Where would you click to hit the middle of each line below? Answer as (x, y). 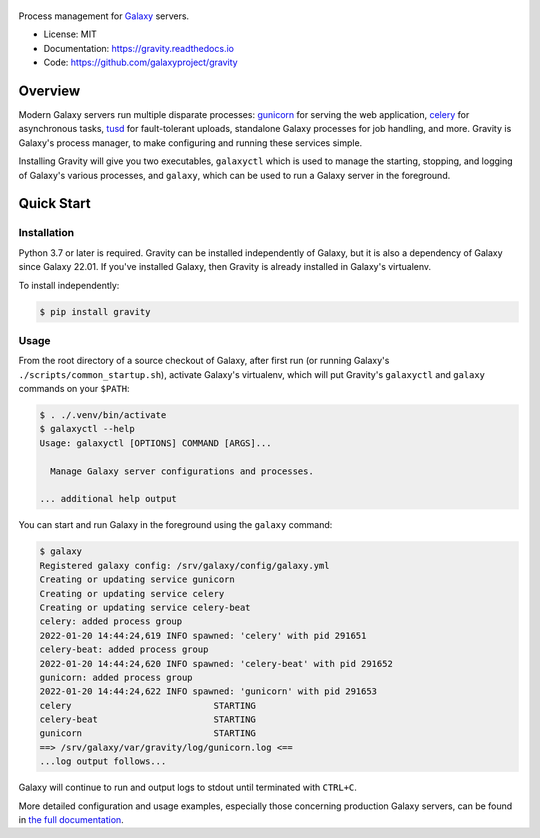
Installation (46, 233)
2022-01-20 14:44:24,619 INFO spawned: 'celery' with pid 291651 (203, 635)
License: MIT (70, 34)
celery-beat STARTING (148, 719)
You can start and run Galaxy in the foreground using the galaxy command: (175, 525)
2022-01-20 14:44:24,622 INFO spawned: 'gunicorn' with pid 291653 (208, 691)
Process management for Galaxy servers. (104, 16)
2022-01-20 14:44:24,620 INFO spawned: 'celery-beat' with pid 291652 (216, 663)
